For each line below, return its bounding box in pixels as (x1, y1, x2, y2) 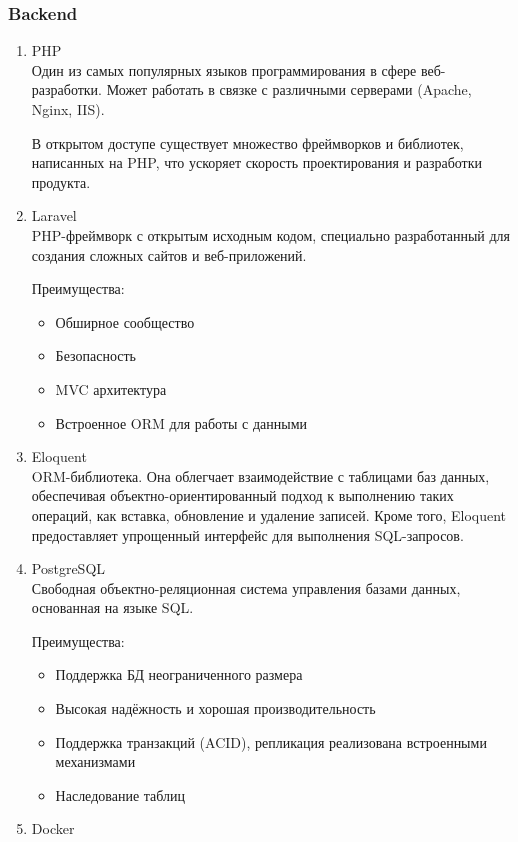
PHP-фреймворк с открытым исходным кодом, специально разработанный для (31, 224, 511, 245)
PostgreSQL (31, 558, 106, 579)
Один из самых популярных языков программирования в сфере (31, 59, 417, 80)
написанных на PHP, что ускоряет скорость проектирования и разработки (31, 152, 482, 173)
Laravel (31, 205, 77, 226)
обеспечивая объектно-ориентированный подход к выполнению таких (31, 485, 454, 506)
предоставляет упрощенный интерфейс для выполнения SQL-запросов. (31, 524, 464, 545)
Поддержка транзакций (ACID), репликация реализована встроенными (55, 731, 487, 752)
